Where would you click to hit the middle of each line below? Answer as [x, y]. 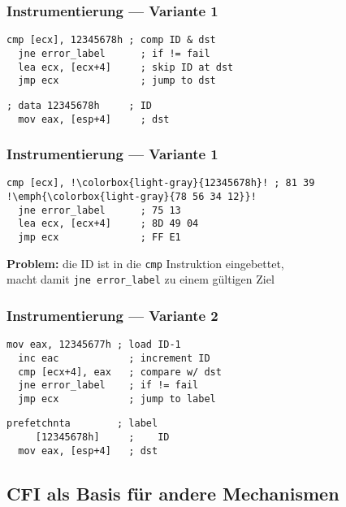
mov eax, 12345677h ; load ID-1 [94, 345]
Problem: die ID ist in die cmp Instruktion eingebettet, [145, 263]
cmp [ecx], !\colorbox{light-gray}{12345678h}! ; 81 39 [161, 183]
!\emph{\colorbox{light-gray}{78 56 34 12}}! [132, 197]
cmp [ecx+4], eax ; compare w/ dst [120, 372]
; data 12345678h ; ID [79, 105]
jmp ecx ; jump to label [117, 399]
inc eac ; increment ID [114, 358]
